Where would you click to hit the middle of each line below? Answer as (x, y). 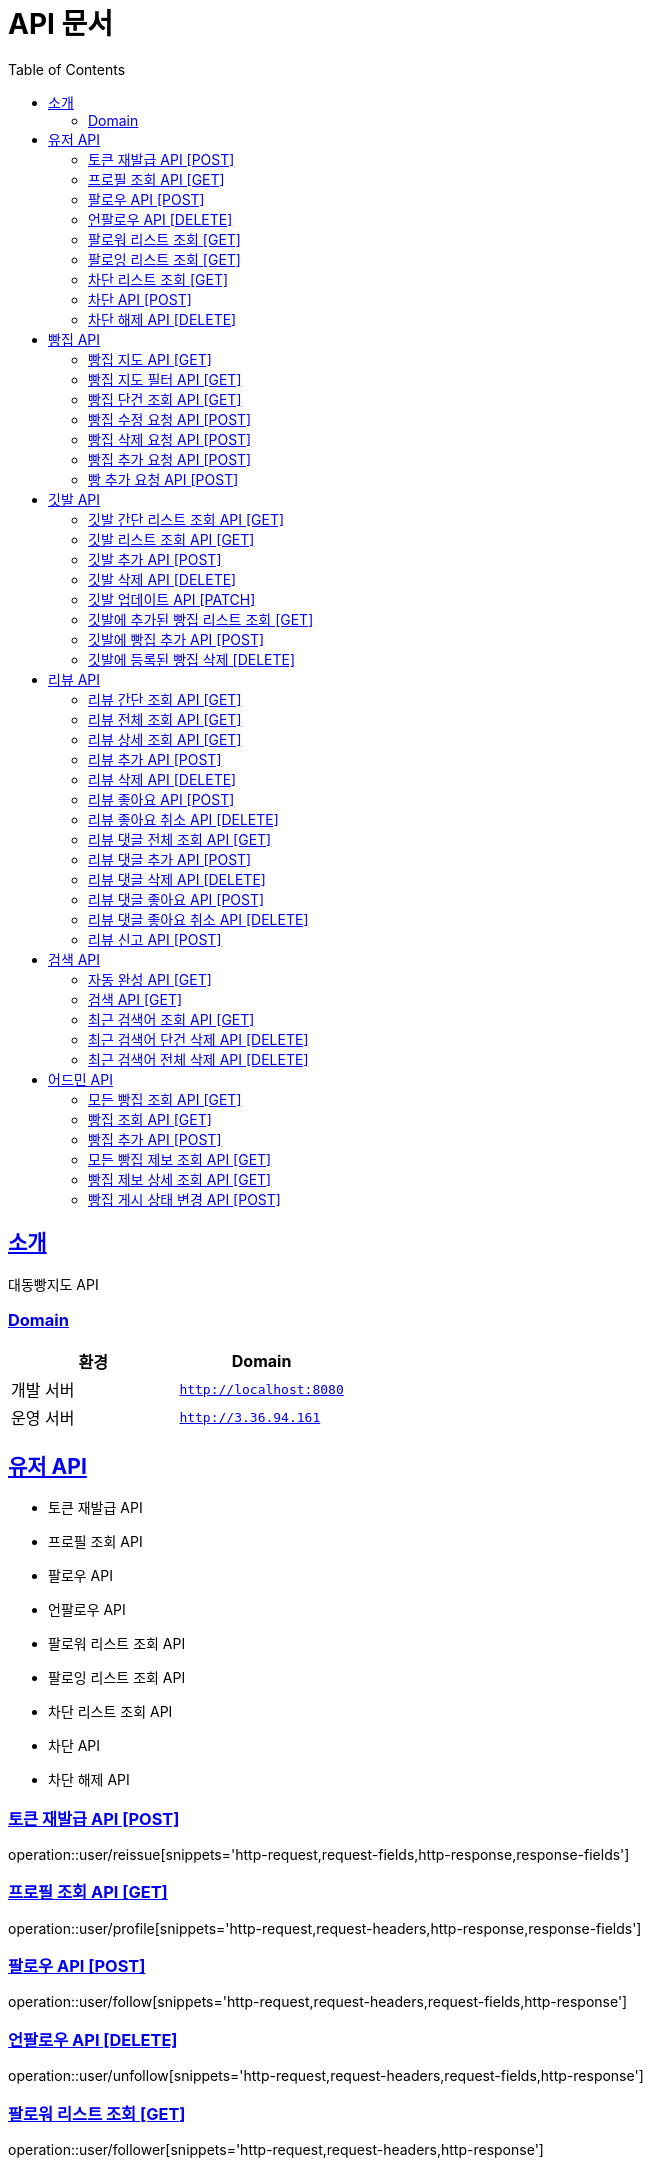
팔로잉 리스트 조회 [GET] (164, 259)
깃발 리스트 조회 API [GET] (171, 539)
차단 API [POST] (140, 299)
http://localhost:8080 (261, 1389)
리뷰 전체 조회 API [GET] (165, 719)
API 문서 (61, 24)
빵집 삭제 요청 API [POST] (170, 439)
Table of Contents (67, 69)
